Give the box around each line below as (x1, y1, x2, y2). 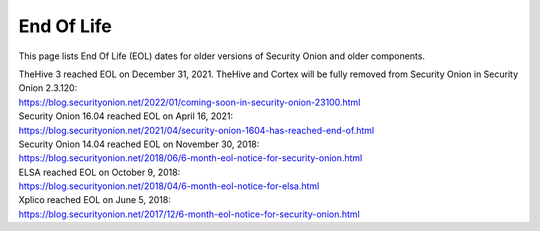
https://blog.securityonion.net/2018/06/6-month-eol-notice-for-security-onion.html (18, 152, 363, 164)
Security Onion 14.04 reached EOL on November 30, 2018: (18, 138, 260, 150)
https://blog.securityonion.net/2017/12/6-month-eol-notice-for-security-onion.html (18, 208, 360, 220)
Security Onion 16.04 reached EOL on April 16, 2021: (18, 110, 234, 122)
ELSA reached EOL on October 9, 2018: (18, 166, 181, 178)
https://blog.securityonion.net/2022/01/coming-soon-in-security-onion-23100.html (18, 96, 361, 108)
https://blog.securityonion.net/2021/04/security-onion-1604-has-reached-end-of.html (18, 124, 375, 136)
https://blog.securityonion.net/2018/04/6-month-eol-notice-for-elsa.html (18, 180, 320, 192)
